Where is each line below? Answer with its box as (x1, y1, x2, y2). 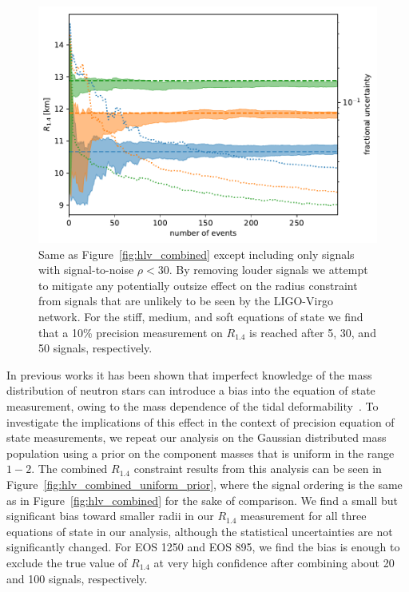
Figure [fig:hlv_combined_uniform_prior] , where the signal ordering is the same (6, 475, 403, 492)
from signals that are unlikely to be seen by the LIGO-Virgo (38, 292, 333, 309)
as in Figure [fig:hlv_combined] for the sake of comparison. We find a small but (6, 491, 398, 508)
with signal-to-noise (38, 261, 134, 278)
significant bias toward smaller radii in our (6, 507, 214, 524)
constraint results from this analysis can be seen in (133, 460, 382, 477)
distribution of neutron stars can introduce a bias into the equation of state (6, 382, 375, 399)
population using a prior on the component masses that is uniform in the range (6, 444, 395, 461)
